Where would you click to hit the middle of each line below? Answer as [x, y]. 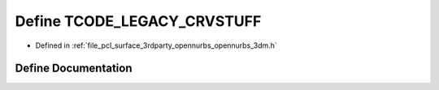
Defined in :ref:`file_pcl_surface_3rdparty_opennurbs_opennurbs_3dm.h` [156, 45]
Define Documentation [74, 69]
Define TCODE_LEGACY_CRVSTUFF [138, 21]
